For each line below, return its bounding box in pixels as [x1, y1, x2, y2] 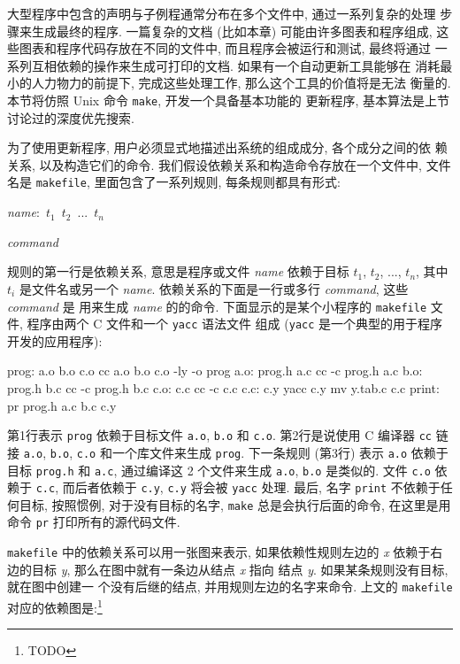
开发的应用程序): [7, 331, 103, 350]
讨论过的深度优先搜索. [7, 108, 134, 127]
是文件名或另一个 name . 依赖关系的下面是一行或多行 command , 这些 [19, 279, 409, 297]
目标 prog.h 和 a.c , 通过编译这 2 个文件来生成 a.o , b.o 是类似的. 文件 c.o [7, 460, 431, 479]
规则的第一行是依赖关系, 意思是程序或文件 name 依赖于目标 [7, 262, 349, 281]
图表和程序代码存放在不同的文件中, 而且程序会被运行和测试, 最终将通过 [19, 39, 432, 58]
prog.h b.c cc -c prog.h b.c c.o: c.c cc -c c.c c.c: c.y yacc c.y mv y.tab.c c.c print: [7, 379, 440, 397]
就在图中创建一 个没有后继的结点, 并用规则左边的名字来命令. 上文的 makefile [7, 577, 453, 596]
